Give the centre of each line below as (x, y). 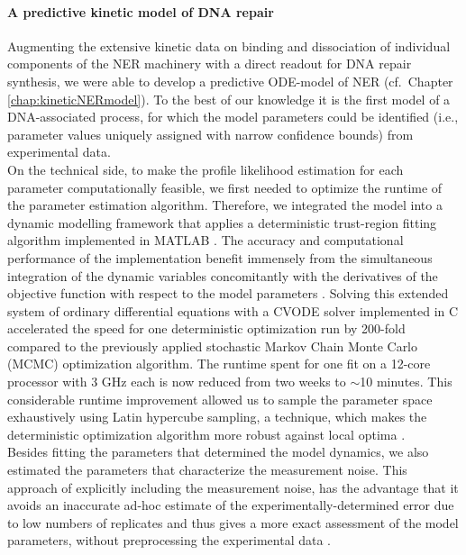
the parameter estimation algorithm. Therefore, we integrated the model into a (225, 205)
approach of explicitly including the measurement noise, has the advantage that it (233, 487)
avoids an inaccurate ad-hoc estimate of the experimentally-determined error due (231, 505)
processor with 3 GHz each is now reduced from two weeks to (177, 382)
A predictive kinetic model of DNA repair (141, 11)
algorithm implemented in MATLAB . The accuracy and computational (206, 240)
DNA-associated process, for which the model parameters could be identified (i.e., (233, 117)
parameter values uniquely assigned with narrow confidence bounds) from (210, 134)
